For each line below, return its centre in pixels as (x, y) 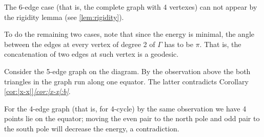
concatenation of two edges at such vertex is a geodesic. (92, 54)
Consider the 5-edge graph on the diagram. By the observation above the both (127, 71)
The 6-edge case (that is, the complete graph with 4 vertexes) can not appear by (131, 7)
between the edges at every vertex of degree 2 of (80, 44)
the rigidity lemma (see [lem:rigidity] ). (64, 17)
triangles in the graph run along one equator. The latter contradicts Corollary (126, 81)
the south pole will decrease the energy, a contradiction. (92, 128)
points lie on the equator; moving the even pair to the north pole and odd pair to (132, 118)
